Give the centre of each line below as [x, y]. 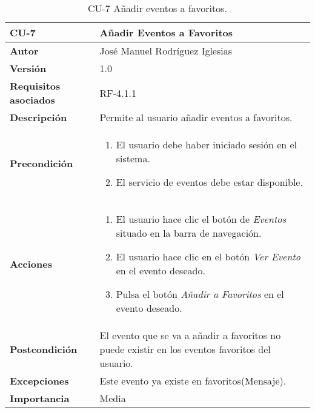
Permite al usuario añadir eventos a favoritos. [196, 117]
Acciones [31, 263]
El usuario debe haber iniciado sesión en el [207, 144]
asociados [32, 100]
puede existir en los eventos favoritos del [185, 349]
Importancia [40, 398]
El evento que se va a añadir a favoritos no [190, 335]
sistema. [133, 158]
